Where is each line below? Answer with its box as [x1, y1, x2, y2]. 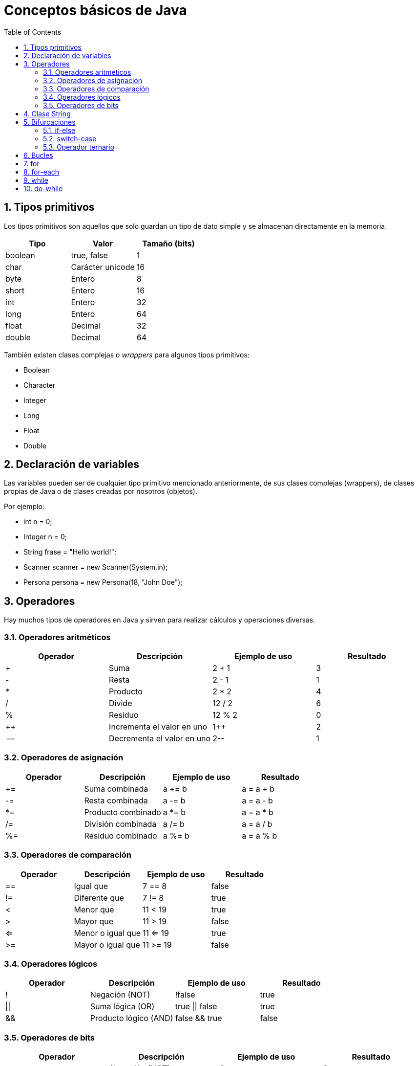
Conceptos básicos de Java [4, 2, 187, 19]
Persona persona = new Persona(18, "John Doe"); [23, 578, 183, 587]
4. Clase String [23, 109, 71, 118]
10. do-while [23, 184, 63, 193]
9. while [23, 176, 48, 184]
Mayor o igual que [74, 939, 140, 950]
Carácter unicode [71, 262, 135, 272]
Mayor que [74, 916, 114, 926]
